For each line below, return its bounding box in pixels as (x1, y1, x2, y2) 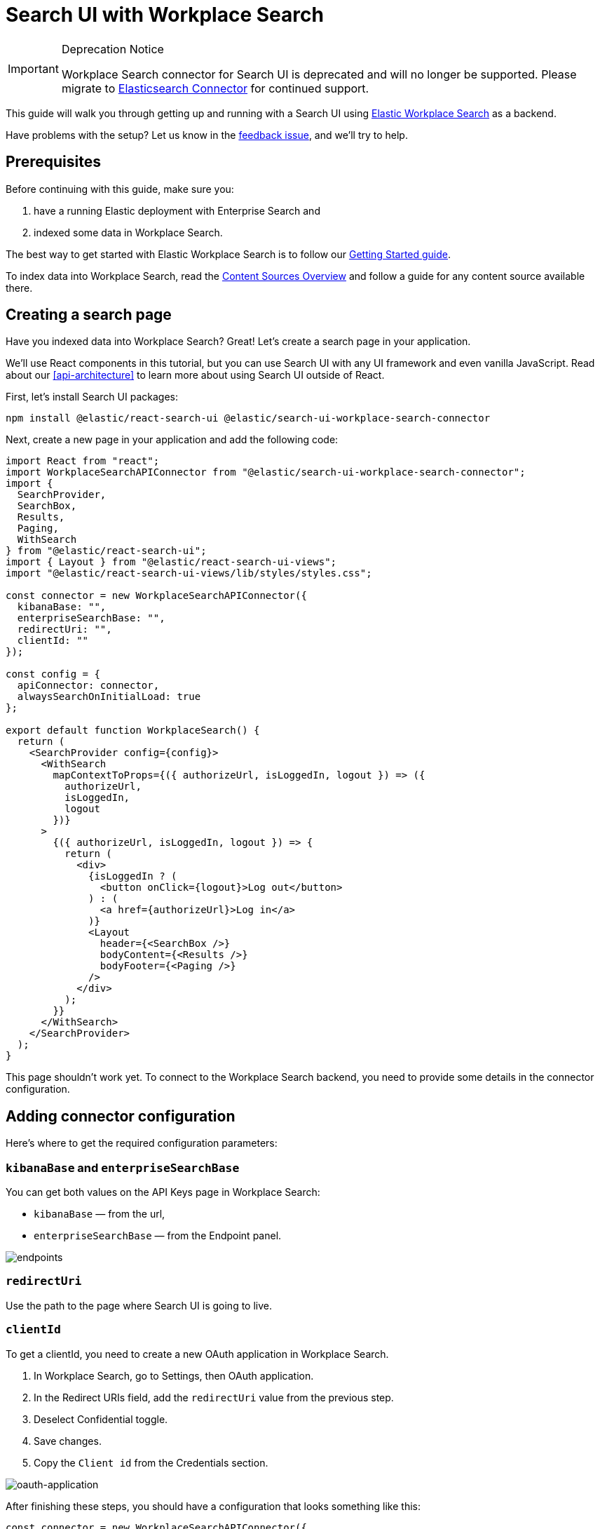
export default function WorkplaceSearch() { (6, 725, 260, 736)
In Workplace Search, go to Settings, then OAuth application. (34, 1369, 314, 1382)
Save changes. (34, 1434, 102, 1447)
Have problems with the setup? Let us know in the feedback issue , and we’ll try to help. (6, 128, 408, 141)
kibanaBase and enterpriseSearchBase (6, 1160, 240, 1175)
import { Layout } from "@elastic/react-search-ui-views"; (6, 556, 337, 568)
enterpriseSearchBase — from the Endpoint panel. (34, 1230, 282, 1242)
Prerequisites (6, 153, 101, 171)
